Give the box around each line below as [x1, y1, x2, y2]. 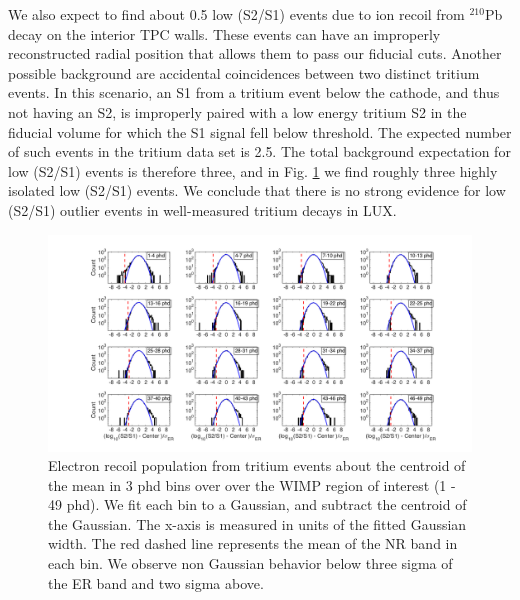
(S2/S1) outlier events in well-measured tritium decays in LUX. [8, 199, 397, 220]
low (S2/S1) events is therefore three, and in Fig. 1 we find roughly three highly [8, 160, 498, 181]
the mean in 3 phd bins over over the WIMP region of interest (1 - [48, 474, 456, 495]
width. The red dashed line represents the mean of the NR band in [48, 533, 458, 554]
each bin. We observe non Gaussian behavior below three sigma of [48, 553, 453, 574]
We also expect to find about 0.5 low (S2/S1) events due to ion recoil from [8, 4, 465, 24]
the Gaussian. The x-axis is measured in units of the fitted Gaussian [48, 513, 467, 534]
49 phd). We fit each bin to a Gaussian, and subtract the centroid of [48, 494, 467, 515]
